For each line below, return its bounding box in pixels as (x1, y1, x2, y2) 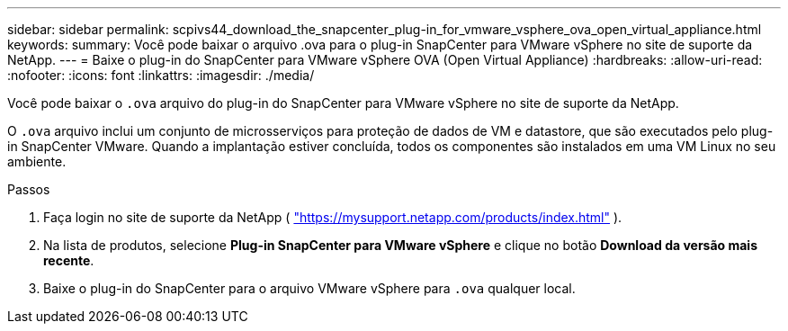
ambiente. (7, 154, 67, 169)
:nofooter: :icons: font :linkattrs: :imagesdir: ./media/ (7, 67, 315, 83)
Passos (7, 182, 50, 197)
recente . (43, 253, 94, 268)
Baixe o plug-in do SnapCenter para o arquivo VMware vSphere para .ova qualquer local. (43, 281, 576, 296)
